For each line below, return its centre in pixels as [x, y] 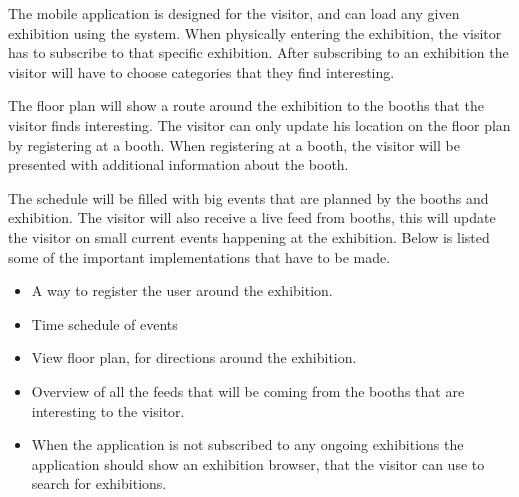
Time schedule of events [104, 323]
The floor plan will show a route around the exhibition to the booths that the [246, 105]
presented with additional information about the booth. [178, 164]
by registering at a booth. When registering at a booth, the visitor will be [234, 144]
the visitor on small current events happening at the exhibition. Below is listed [249, 236]
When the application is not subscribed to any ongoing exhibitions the [247, 444]
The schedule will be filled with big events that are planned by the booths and [248, 197]
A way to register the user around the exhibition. [182, 290]
